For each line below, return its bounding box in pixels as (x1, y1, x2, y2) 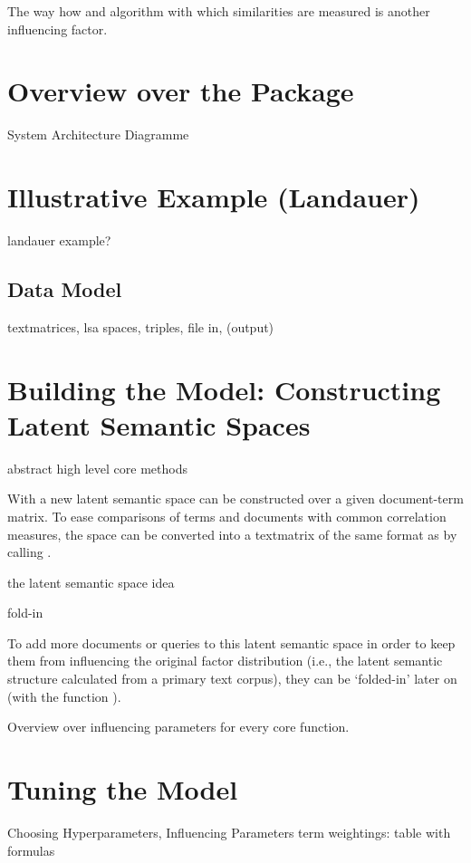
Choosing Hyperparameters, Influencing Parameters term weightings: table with (7, 822, 451, 841)
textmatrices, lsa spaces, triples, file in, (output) (7, 317, 274, 336)
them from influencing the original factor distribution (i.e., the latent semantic (7, 651, 443, 670)
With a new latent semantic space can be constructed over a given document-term (7, 489, 464, 508)
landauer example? (7, 231, 111, 250)
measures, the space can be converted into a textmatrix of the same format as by (7, 524, 457, 543)
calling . (7, 542, 52, 561)
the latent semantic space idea (7, 572, 175, 591)
